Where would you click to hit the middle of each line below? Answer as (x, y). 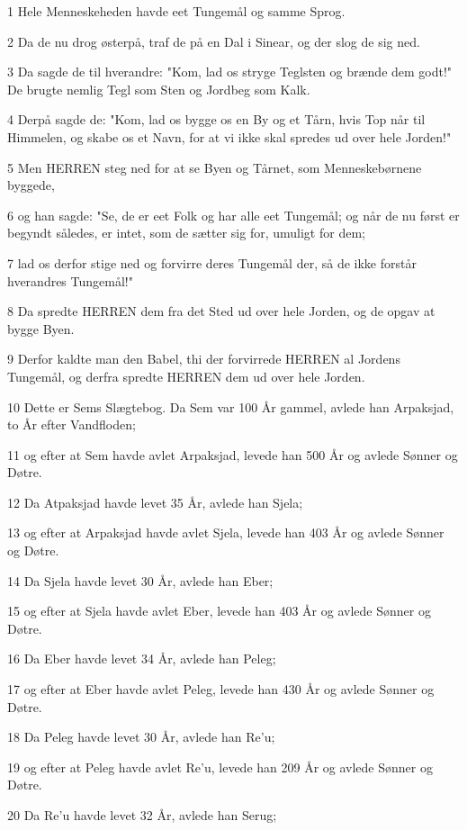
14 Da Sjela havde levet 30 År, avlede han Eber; (140, 580)
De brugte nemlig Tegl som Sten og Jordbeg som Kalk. (159, 89)
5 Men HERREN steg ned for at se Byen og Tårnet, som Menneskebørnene (215, 167)
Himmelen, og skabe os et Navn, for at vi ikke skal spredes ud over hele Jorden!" (229, 136)
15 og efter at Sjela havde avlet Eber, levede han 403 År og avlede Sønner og (219, 611)
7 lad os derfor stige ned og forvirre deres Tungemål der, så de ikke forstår (212, 262)
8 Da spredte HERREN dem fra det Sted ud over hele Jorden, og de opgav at (221, 311)
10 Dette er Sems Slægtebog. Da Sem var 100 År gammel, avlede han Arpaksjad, (231, 406)
